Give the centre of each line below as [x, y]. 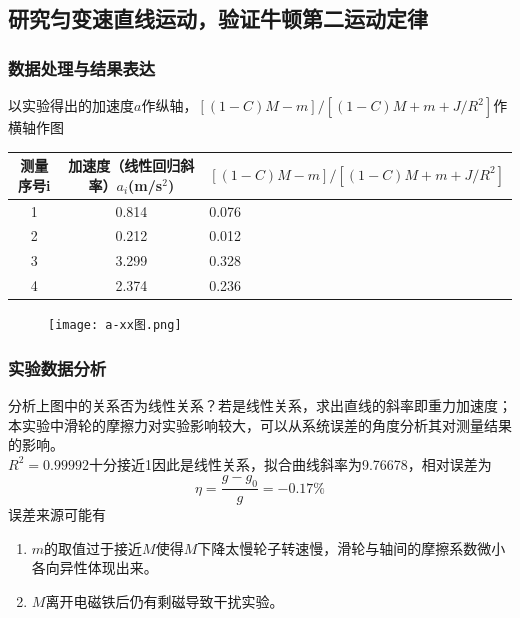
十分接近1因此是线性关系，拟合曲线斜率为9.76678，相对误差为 [290, 463]
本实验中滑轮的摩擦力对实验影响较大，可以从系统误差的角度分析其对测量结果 [260, 424]
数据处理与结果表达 [82, 67]
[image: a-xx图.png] [115, 325]
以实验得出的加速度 [71, 105]
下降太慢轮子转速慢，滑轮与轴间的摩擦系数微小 [351, 547]
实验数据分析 [57, 367]
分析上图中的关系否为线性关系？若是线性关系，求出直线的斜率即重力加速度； [260, 405]
